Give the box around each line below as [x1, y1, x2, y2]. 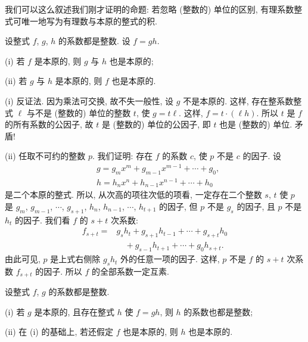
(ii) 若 [5, 74, 27, 87]
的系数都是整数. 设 [58, 35, 130, 47]
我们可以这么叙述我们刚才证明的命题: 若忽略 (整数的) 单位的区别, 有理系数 [5, 3, 294, 15]
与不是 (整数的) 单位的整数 [26, 106, 131, 119]
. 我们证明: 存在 [92, 150, 153, 162]
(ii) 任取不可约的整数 [5, 150, 86, 162]
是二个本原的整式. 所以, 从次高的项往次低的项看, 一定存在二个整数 [5, 188, 262, 201]
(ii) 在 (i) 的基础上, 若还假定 [5, 325, 113, 338]
